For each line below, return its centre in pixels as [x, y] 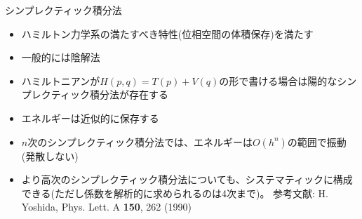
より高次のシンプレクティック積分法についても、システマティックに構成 [187, 179]
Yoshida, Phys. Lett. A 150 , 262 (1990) [106, 207]
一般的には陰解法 [61, 57]
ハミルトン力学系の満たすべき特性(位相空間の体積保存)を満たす [167, 33]
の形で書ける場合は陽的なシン [288, 80]
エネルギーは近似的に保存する [90, 118]
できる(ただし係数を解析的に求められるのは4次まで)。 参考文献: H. [175, 193]
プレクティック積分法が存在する [95, 94]
